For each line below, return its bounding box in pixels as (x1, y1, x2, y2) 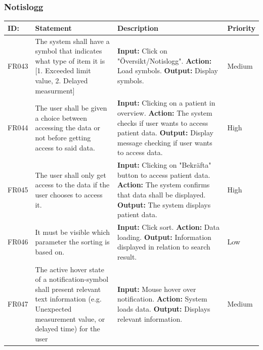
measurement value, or (35, 313, 105, 324)
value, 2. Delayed (35, 75, 88, 85)
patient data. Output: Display (117, 127, 214, 138)
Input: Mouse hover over (117, 283, 196, 294)
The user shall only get (35, 169, 107, 180)
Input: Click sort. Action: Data (117, 222, 220, 232)
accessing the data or (35, 122, 100, 133)
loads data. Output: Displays (117, 304, 210, 314)
